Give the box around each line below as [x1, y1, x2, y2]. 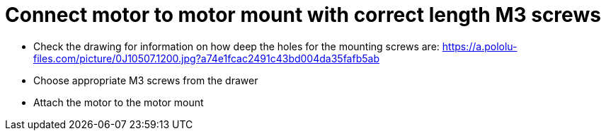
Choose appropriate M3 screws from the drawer [33, 74, 258, 86]
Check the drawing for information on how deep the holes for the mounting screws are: [33, 40, 440, 52]
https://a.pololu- [442, 40, 518, 52]
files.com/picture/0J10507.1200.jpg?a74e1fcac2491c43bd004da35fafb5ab [33, 52, 379, 64]
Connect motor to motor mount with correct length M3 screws [5, 3, 601, 27]
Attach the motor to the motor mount [33, 96, 204, 108]
